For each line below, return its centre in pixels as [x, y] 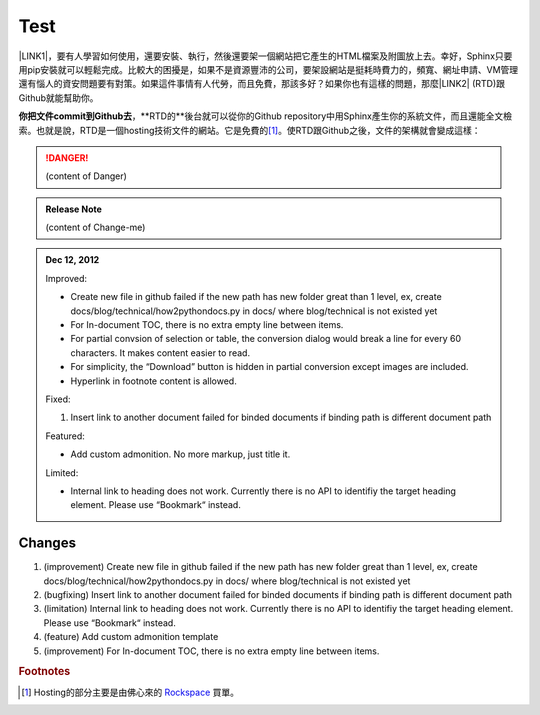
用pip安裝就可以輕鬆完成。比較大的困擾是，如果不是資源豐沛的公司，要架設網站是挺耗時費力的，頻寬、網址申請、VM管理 [268, 69]
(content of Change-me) [95, 227]
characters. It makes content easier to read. [160, 352]
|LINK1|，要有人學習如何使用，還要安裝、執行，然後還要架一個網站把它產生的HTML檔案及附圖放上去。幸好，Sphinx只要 [265, 56]
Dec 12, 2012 [72, 260]
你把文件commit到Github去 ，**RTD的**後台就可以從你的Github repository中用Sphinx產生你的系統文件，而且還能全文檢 [265, 116]
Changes [47, 543]
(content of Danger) [86, 176]
